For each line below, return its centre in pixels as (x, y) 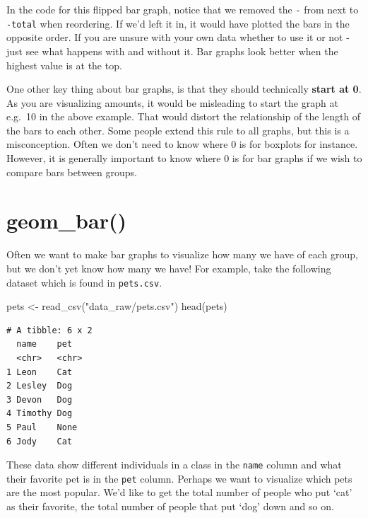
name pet (44, 344)
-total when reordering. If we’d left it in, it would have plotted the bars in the (178, 23)
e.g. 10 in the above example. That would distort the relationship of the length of (184, 116)
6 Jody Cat (40, 441)
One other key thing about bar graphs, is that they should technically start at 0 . (184, 89)
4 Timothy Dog (40, 414)
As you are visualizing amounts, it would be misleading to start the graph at (172, 102)
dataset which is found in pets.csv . (84, 282)
